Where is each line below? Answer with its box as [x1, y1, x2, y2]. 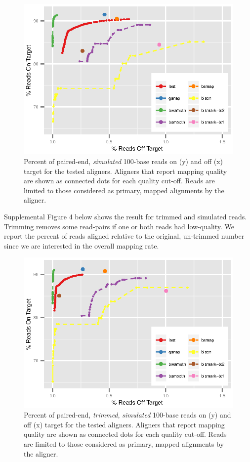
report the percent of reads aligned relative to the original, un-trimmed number [4, 231, 245, 241]
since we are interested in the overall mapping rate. [4, 240, 159, 251]
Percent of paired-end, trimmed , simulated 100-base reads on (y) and [24, 410, 231, 420]
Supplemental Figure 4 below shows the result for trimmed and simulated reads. [4, 211, 247, 221]
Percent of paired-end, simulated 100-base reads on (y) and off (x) [24, 156, 223, 166]
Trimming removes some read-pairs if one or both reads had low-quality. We [4, 221, 235, 231]
